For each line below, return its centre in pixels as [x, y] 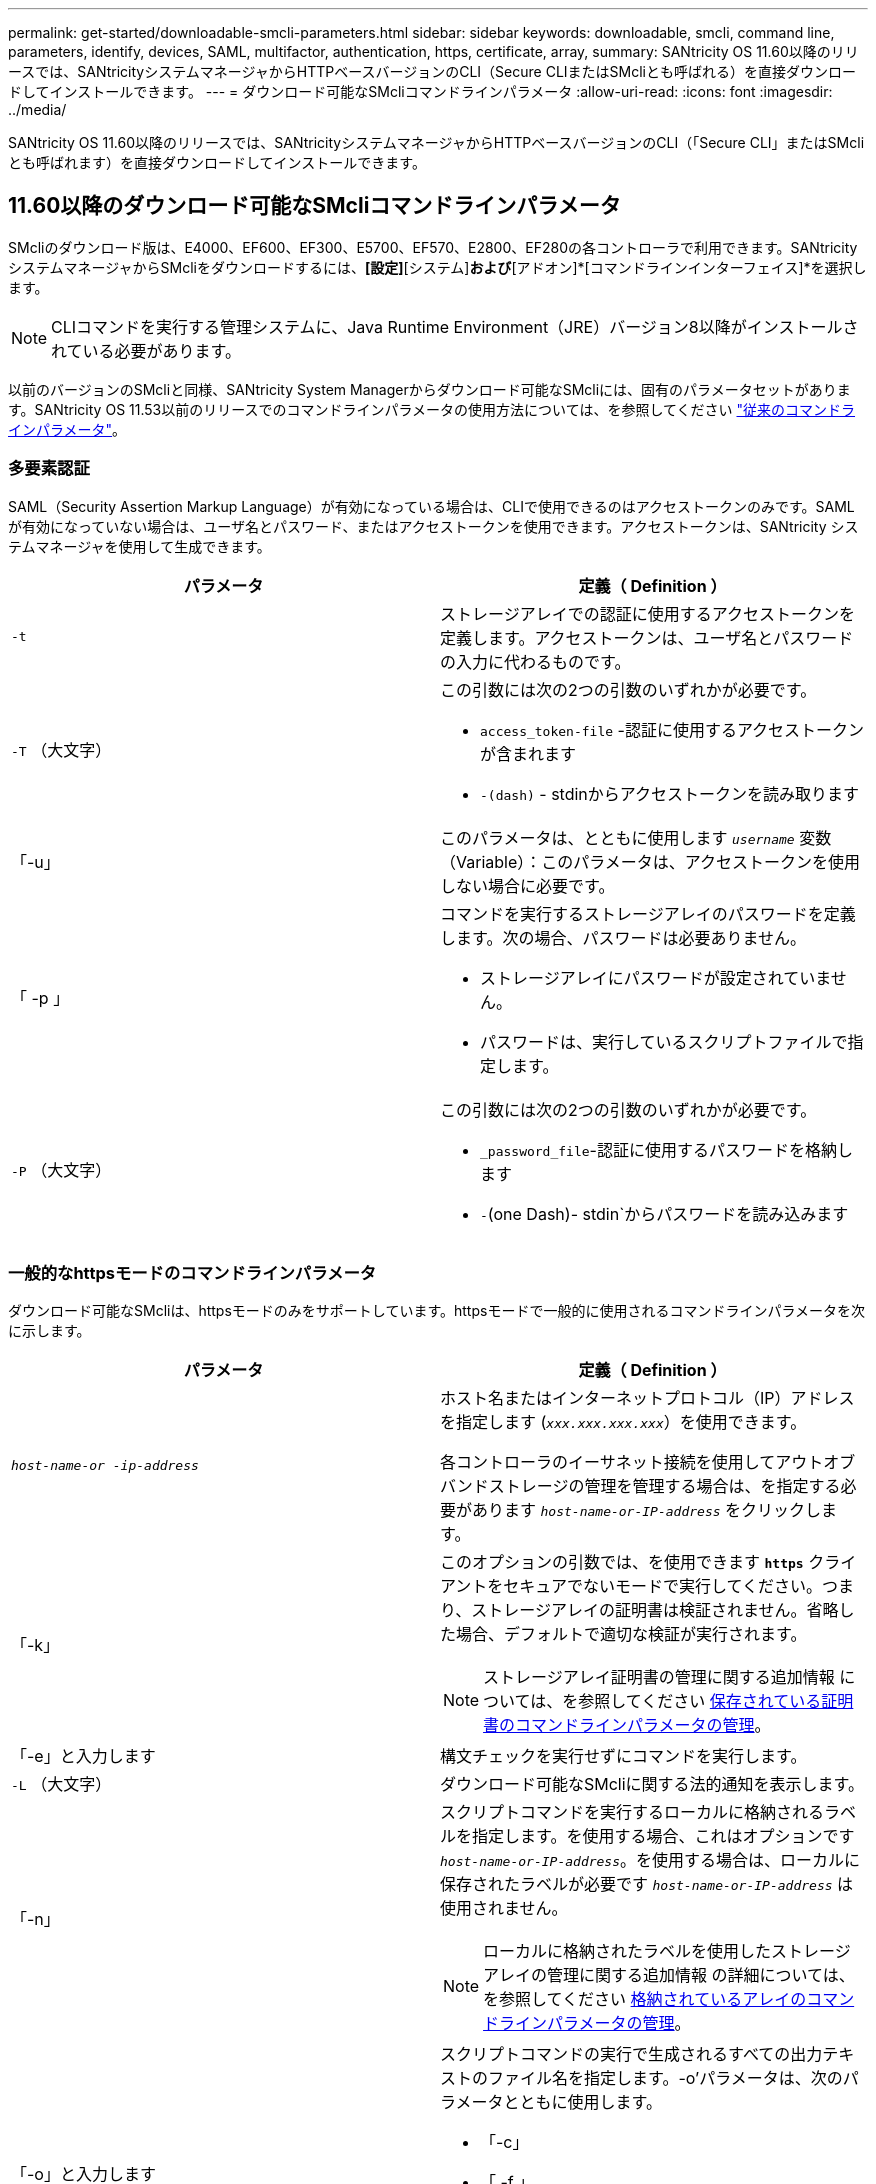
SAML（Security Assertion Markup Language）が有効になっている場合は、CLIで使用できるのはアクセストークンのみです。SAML [431, 506]
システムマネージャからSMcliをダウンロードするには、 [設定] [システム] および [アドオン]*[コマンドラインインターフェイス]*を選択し [437, 267]
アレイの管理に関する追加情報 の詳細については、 [669, 1975]
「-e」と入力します [83, 1756]
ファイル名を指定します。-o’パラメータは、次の [665, 2078]
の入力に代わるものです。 [535, 661]
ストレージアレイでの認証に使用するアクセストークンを [647, 613]
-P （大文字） [61, 1169]
